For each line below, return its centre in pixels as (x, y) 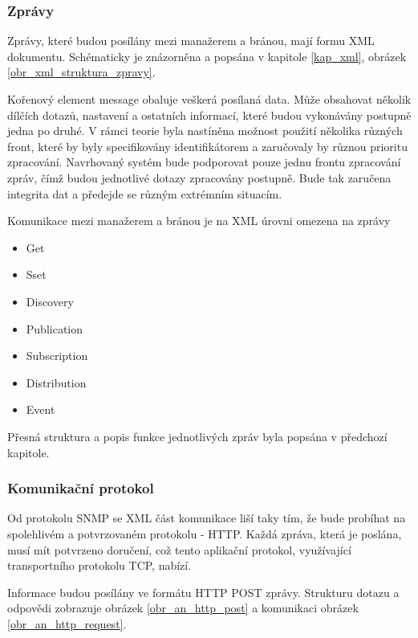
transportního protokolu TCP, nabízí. (99, 565)
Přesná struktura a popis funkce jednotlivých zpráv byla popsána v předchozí (197, 436)
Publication (55, 328)
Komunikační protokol (81, 488)
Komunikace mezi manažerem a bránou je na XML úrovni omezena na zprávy (199, 221)
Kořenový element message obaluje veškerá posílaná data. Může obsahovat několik (209, 99)
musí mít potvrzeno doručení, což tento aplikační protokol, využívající (179, 549)
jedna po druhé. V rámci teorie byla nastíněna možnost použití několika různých (205, 131)
